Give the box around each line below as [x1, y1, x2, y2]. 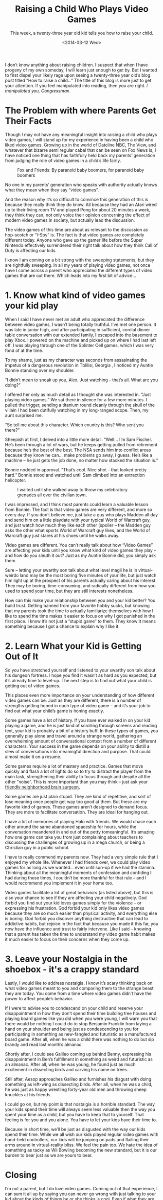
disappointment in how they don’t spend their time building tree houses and [5, 1010, 157, 1016]
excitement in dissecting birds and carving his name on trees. [5, 1066, 128, 1072]
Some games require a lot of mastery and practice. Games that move [5, 763, 144, 769]
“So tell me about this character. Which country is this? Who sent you [5, 422, 144, 428]
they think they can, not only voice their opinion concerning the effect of [5, 212, 150, 218]
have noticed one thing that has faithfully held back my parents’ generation [5, 152, 156, 158]
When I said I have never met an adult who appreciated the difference [5, 316, 145, 322]
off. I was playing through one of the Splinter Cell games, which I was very [5, 342, 154, 348]
